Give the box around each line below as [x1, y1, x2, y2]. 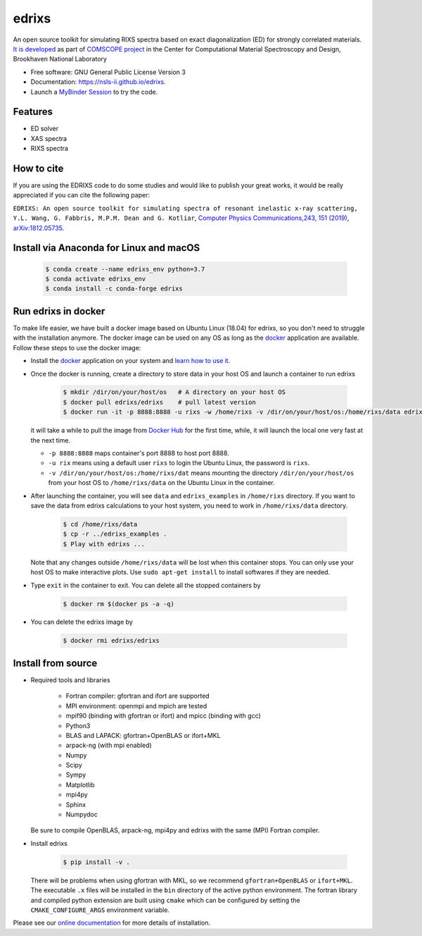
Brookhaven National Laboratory [13, 55, 107, 63]
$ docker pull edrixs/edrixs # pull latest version [63, 398, 256, 406]
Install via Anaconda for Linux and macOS [13, 242, 200, 254]
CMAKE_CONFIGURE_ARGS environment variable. [30, 906, 170, 914]
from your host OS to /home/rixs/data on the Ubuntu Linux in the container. [48, 479, 275, 487]
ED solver [30, 124, 59, 133]
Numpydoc [65, 811, 98, 819]
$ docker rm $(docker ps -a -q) [63, 600, 175, 608]
